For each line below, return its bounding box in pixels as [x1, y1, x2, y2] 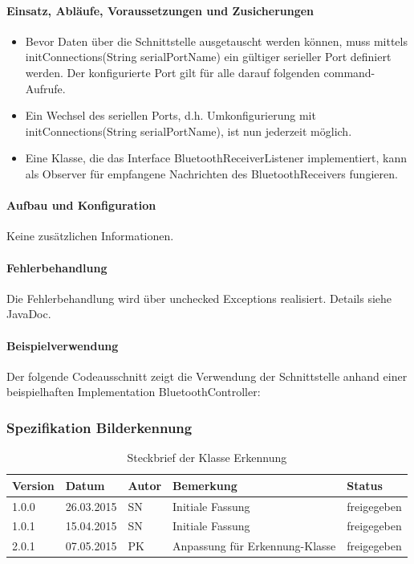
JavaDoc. [6, 305, 51, 322]
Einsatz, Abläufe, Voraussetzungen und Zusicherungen [6, 2, 315, 18]
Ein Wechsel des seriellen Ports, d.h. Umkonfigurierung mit [25, 107, 316, 124]
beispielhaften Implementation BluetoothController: [6, 383, 261, 400]
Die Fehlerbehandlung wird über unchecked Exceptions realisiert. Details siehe [6, 289, 392, 306]
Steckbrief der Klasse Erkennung [127, 449, 287, 466]
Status [347, 476, 383, 493]
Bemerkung [172, 476, 237, 493]
